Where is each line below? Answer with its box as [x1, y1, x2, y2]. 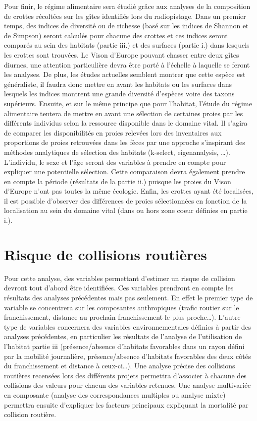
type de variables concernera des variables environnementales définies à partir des [4, 321, 251, 332]
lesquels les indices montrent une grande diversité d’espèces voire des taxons [4, 88, 235, 99]
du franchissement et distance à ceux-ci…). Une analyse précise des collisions [4, 360, 235, 371]
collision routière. [4, 409, 56, 420]
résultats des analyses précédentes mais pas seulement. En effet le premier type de [4, 292, 253, 302]
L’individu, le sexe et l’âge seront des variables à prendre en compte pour [4, 156, 226, 167]
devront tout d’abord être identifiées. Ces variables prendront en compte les [4, 282, 234, 293]
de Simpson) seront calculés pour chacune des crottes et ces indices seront [4, 30, 228, 40]
